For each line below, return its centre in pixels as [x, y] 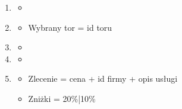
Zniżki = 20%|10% [62, 98]
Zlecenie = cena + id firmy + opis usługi [103, 78]
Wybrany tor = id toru [70, 27]
